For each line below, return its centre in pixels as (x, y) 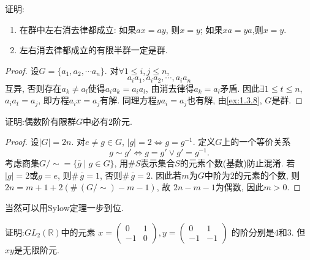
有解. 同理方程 (128, 100)
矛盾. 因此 (240, 88)
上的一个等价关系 (256, 142)
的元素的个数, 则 (267, 175)
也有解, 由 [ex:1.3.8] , (225, 100)
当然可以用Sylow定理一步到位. (64, 207)
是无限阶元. (36, 249)
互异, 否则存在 (33, 88)
